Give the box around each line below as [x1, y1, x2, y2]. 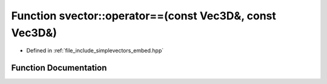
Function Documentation [11, 63, 107, 73]
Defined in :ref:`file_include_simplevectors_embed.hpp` [26, 47, 164, 54]
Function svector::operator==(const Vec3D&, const [11, 9, 277, 22]
